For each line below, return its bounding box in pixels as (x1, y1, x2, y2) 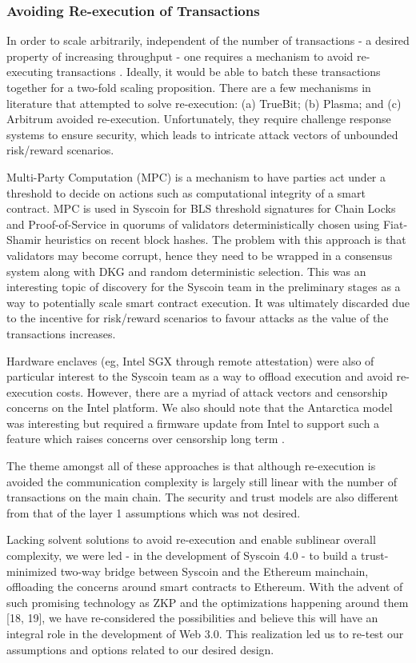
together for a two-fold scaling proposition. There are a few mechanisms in (6, 79, 371, 95)
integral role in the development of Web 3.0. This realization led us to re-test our (6, 625, 404, 641)
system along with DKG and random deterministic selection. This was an (6, 262, 366, 279)
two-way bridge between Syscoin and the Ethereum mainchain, (60, 562, 369, 579)
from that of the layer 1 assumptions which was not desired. (6, 504, 301, 521)
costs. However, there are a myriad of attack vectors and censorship (56, 383, 388, 400)
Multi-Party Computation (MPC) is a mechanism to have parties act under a (6, 168, 386, 185)
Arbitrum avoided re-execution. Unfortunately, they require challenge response (6, 110, 391, 127)
